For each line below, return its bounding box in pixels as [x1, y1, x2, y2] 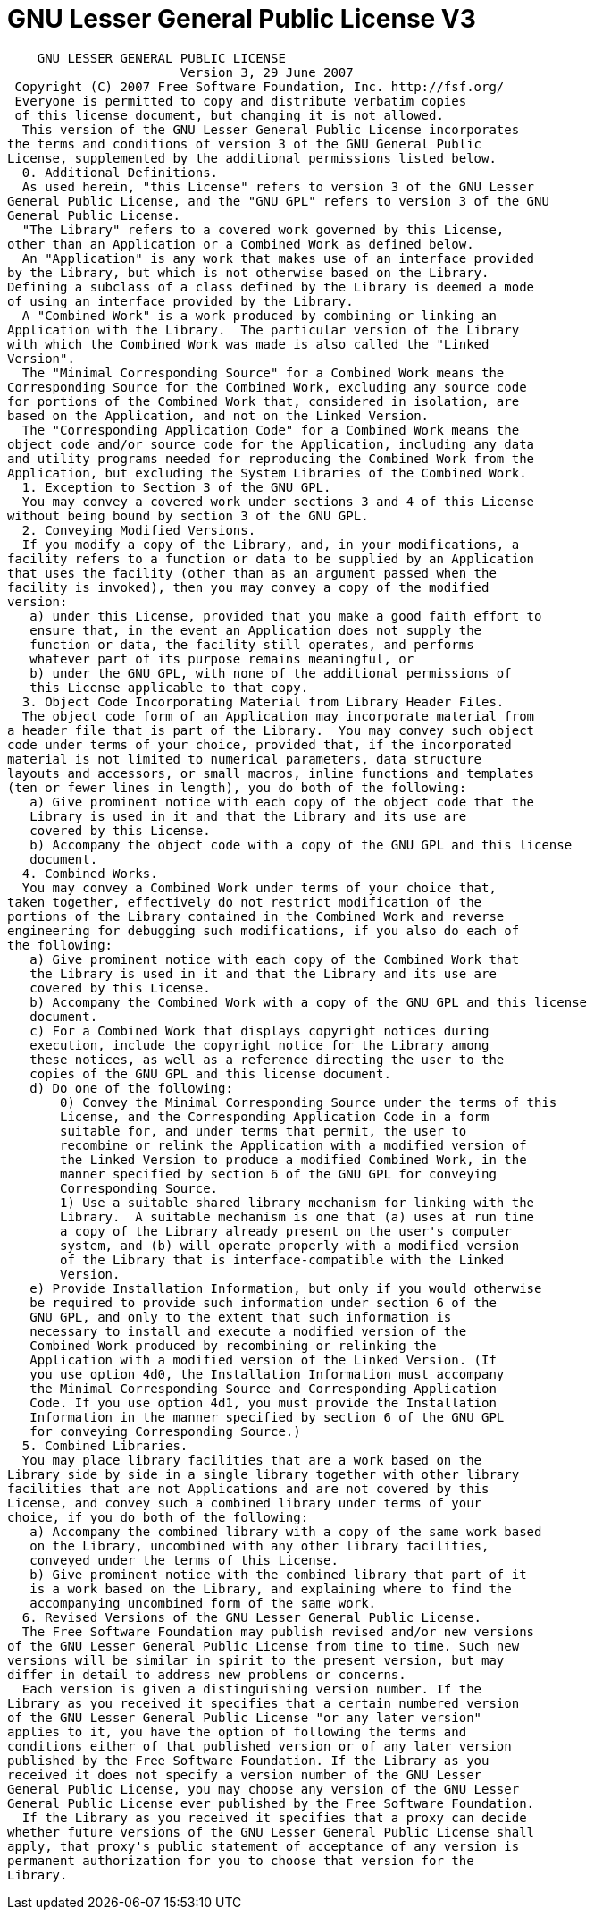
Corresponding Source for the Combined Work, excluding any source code [7, 379, 527, 394]
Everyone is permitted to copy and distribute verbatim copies [14, 93, 467, 108]
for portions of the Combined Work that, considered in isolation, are [7, 393, 520, 409]
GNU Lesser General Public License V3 [7, 4, 476, 34]
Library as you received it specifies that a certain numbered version [7, 1695, 520, 1710]
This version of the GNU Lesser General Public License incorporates [21, 122, 520, 137]
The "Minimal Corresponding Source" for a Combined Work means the [21, 365, 505, 380]
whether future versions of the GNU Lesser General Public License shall [7, 1824, 535, 1839]
